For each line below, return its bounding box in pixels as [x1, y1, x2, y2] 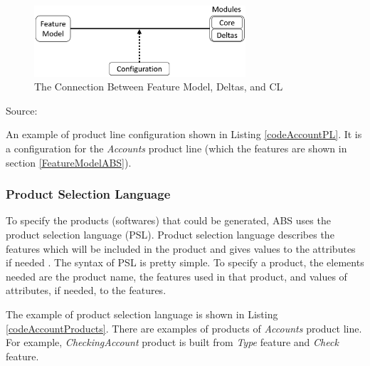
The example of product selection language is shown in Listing [6, 307, 278, 322]
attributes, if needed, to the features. [6, 283, 166, 298]
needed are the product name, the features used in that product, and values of [6, 268, 347, 283]
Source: [6, 103, 38, 117]
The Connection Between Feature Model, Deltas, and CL [34, 79, 283, 94]
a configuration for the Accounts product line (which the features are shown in [6, 141, 347, 156]
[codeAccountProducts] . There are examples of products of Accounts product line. [6, 320, 362, 335]
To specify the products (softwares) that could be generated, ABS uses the [6, 213, 331, 228]
